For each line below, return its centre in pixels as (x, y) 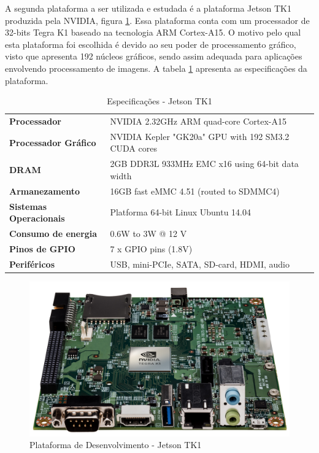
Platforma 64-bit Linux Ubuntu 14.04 (180, 212)
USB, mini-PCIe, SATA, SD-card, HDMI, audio (200, 264)
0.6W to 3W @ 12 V (148, 233)
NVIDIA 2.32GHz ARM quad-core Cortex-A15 (198, 121)
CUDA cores (133, 148)
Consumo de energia (53, 233)
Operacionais (37, 218)
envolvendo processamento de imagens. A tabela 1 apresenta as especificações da (156, 68)
